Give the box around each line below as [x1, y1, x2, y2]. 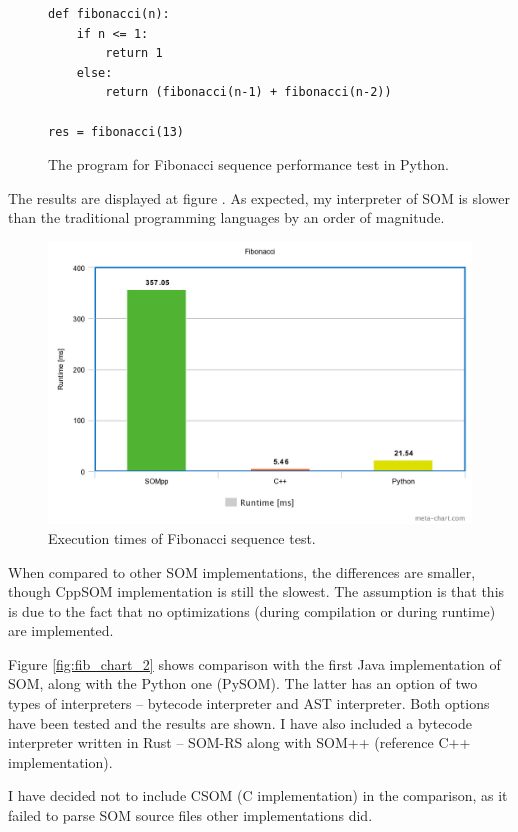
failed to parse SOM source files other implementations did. [8, 805, 373, 826]
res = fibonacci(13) [48, 124, 185, 139]
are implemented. [8, 620, 114, 641]
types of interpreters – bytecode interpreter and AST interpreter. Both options [8, 693, 490, 714]
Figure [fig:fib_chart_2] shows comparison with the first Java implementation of [8, 653, 501, 674]
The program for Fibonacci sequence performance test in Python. [48, 154, 449, 175]
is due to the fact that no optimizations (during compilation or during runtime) [8, 600, 496, 621]
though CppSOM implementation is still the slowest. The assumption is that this [8, 581, 505, 602]
